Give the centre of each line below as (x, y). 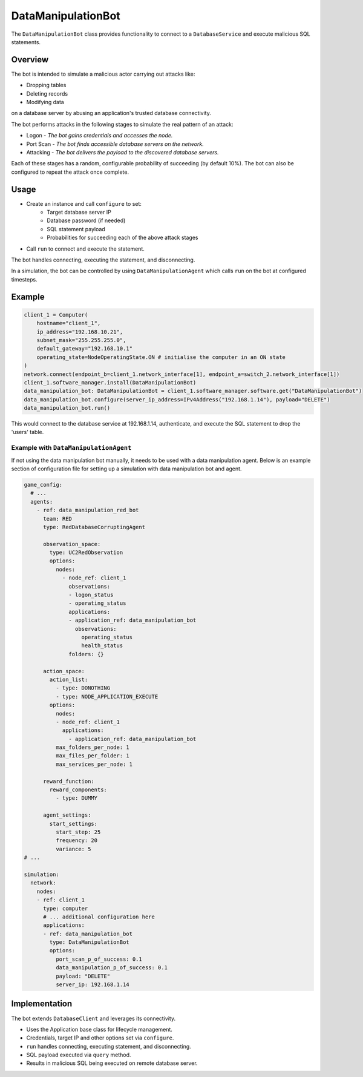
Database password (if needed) (86, 220)
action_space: (64, 671)
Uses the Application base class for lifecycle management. (99, 1029)
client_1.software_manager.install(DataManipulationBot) (110, 382)
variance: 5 (73, 849)
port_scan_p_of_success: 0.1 (99, 959)
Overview (30, 60)
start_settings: (74, 824)
